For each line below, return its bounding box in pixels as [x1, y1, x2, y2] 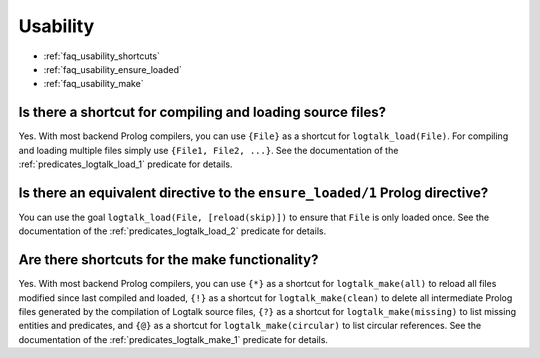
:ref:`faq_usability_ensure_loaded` [43, 63, 182, 75]
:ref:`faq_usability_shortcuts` [43, 50, 160, 62]
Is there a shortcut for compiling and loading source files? [18, 104, 387, 121]
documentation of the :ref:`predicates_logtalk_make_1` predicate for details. [18, 333, 329, 345]
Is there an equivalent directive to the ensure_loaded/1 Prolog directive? [18, 184, 489, 201]
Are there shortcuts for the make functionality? [18, 251, 319, 269]
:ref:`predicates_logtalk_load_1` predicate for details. [18, 158, 233, 170]
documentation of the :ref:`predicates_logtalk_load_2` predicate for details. [18, 225, 327, 237]
